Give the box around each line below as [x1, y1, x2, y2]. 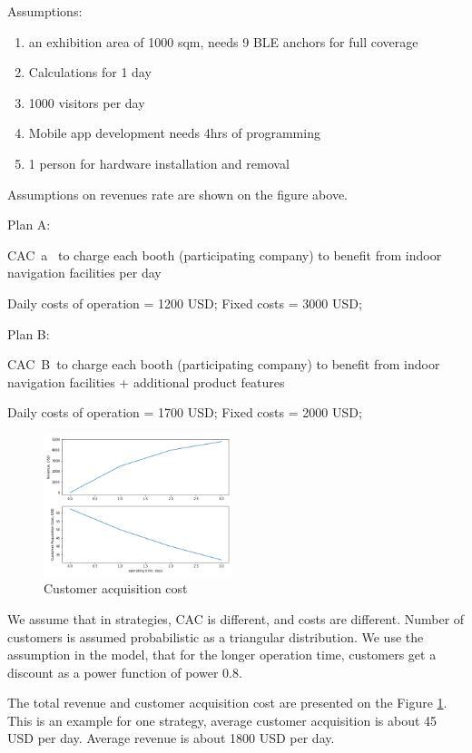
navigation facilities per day [7, 263, 162, 282]
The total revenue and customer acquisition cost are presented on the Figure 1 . [7, 693, 447, 712]
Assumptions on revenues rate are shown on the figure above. [7, 184, 349, 203]
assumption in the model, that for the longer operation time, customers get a [7, 645, 437, 664]
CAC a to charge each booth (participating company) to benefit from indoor [7, 245, 442, 264]
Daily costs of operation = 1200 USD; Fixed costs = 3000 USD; [7, 293, 362, 312]
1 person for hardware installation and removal [28, 153, 290, 172]
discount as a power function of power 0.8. [7, 662, 242, 681]
